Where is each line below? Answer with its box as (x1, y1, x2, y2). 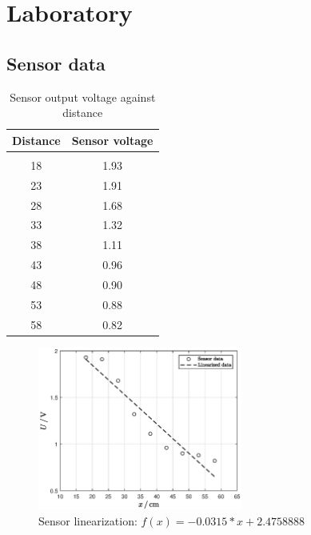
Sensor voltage (71, 131, 154, 148)
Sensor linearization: (38, 513, 138, 529)
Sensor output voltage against (10, 88, 156, 105)
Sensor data (6, 50, 106, 75)
